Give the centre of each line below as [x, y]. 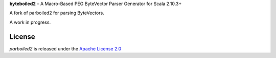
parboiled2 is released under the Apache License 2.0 [65, 48]
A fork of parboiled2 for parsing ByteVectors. [57, 13]
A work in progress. [30, 22]
